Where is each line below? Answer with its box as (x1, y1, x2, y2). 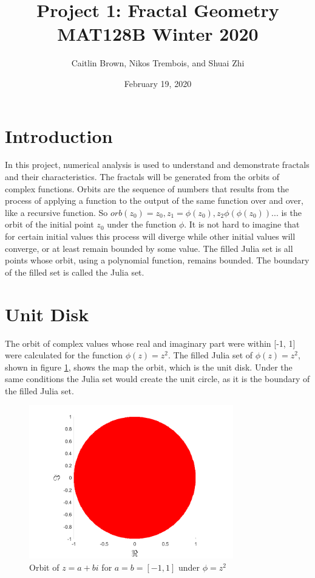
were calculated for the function (5, 349, 123, 361)
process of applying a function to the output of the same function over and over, (5, 194, 303, 207)
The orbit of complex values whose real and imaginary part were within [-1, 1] (5, 336, 296, 349)
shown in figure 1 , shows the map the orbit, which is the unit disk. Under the (5, 360, 293, 373)
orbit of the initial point (5, 218, 94, 231)
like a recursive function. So (5, 206, 108, 218)
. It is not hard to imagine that (184, 218, 300, 231)
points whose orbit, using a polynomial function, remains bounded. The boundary (5, 254, 310, 266)
